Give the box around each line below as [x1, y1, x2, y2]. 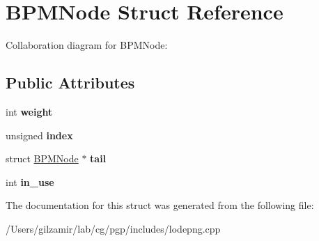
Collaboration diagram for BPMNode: [6, 38, 168, 52]
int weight [6, 104, 53, 118]
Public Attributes [6, 72, 135, 93]
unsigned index [6, 127, 73, 142]
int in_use [6, 174, 54, 189]
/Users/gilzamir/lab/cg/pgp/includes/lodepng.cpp [6, 221, 221, 235]
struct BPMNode [6, 151, 79, 166]
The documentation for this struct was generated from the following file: [6, 198, 314, 212]
